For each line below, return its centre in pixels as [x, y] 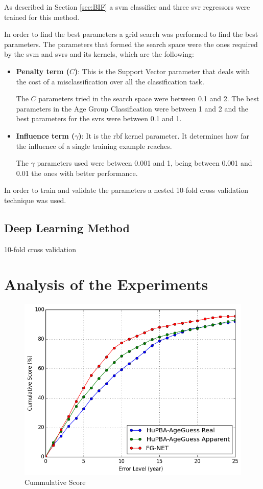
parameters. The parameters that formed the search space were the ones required [131, 44]
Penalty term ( [43, 71]
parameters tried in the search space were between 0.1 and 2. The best [149, 98]
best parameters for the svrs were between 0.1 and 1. [99, 118]
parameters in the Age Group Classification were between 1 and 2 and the [132, 108]
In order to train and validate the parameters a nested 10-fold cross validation [126, 190]
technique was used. [35, 200]
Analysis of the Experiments [106, 284]
